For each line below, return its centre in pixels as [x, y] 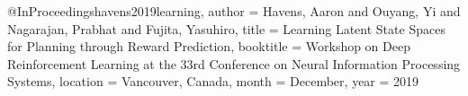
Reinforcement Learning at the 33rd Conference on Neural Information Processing [234, 63]
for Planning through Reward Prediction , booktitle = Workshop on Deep [209, 46]
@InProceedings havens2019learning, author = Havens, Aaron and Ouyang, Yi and [234, 11]
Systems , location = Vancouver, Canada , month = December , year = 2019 [213, 81]
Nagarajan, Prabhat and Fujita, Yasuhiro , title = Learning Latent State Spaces [226, 28]
